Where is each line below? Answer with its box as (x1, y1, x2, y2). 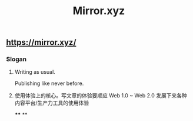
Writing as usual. (14, 68, 56, 76)
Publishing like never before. (14, 80, 84, 87)
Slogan (6, 55, 27, 63)
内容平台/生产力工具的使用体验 (14, 99, 89, 107)
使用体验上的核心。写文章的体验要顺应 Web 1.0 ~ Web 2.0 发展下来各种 (14, 92, 187, 99)
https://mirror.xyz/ (6, 37, 76, 48)
